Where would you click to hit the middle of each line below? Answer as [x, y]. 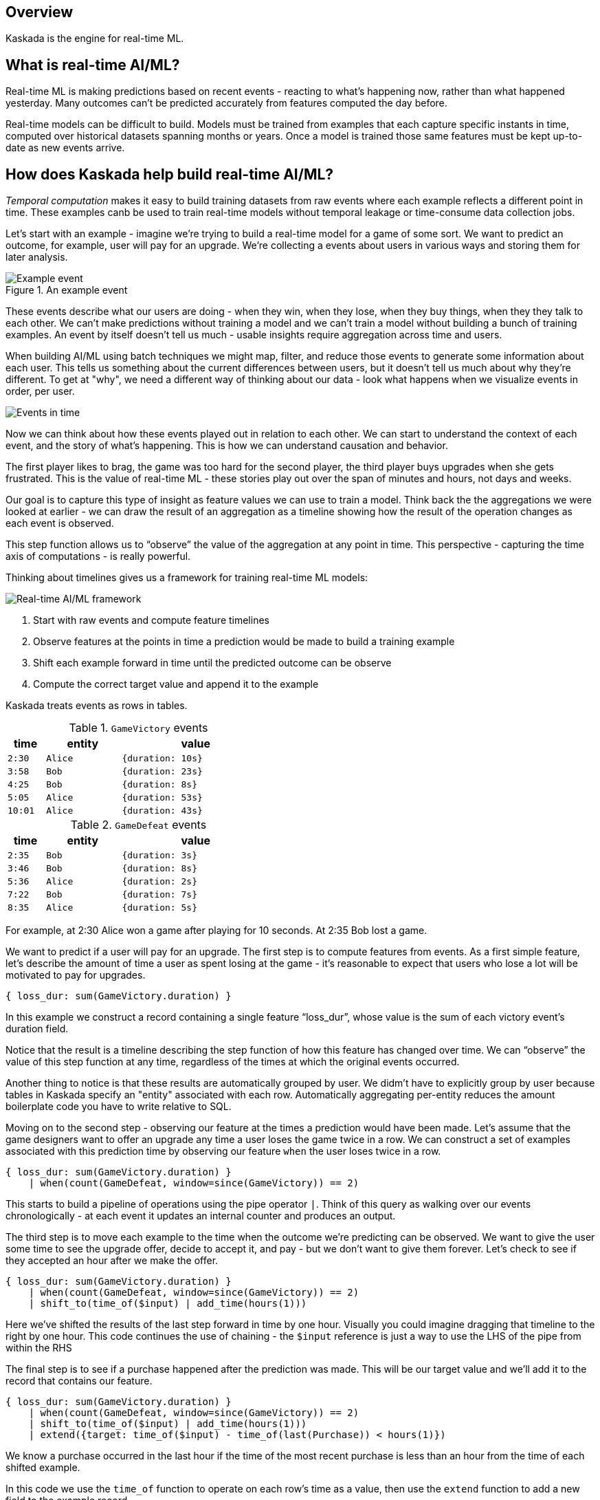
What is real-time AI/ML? [93, 65]
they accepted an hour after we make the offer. [112, 1261]
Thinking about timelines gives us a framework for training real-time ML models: [187, 578]
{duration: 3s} [159, 856]
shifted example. [43, 1468]
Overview [40, 12]
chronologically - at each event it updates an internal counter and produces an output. [201, 1216]
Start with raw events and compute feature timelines [151, 620]
